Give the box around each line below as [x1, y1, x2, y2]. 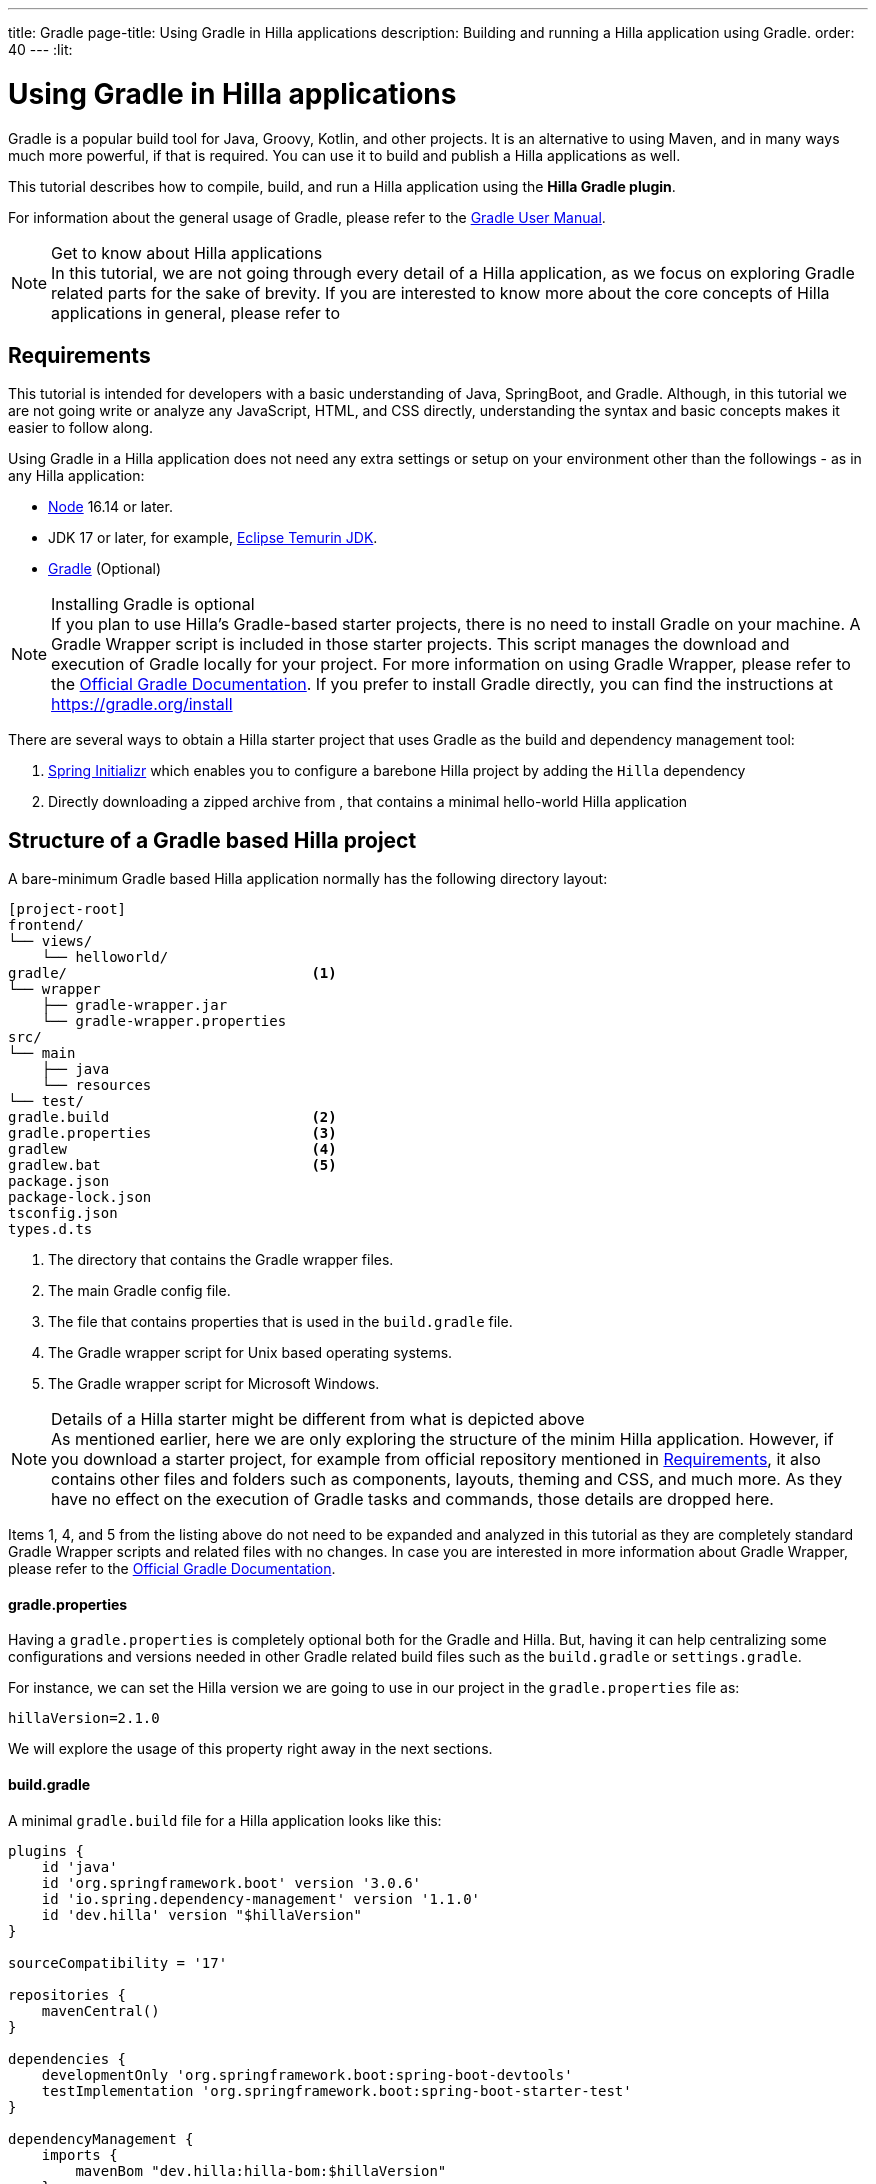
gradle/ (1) [8, 965, 337, 982]
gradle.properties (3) [8, 1125, 337, 1142]
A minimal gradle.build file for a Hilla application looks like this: [8, 1811, 442, 1829]
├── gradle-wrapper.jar [41, 997, 228, 1014]
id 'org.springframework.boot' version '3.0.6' [41, 1874, 422, 1891]
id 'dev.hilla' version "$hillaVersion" [41, 1906, 363, 1923]
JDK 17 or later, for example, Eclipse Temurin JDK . [48, 529, 378, 547]
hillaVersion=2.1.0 [8, 1710, 160, 1727]
